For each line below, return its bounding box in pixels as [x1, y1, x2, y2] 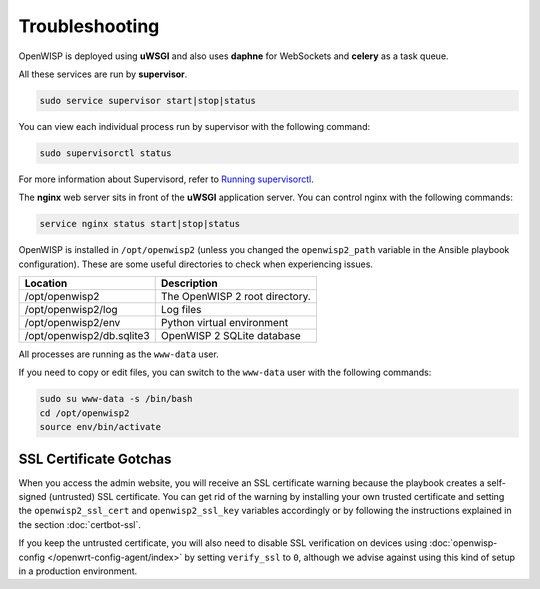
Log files [160, 303, 202, 317]
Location [24, 276, 68, 290]
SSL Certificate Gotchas [18, 450, 172, 467]
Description [160, 276, 219, 290]
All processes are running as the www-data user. [18, 348, 219, 360]
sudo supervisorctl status [39, 147, 172, 159]
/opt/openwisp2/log [24, 303, 119, 317]
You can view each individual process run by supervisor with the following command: [18, 120, 370, 132]
